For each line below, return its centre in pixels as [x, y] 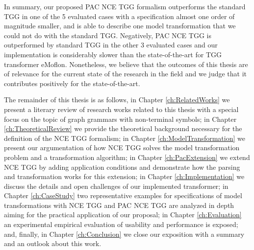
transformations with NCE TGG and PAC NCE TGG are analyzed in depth [119, 205]
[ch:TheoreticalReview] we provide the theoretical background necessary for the [123, 128]
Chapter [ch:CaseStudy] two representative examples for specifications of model [123, 195]
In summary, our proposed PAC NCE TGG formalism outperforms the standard [125, 6]
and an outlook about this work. [53, 243]
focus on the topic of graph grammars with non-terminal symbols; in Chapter [120, 119]
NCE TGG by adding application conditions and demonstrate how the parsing [122, 167]
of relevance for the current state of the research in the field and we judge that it [126, 74]
